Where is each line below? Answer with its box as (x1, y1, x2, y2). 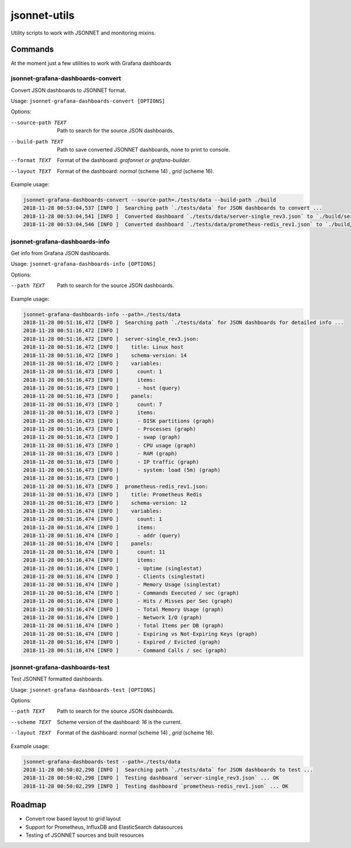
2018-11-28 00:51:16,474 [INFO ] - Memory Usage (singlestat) (23, 582, 221, 588)
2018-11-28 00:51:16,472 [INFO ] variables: (23, 360, 162, 367)
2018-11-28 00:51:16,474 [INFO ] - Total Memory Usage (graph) (23, 606, 224, 613)
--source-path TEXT (11, 119, 67, 126)
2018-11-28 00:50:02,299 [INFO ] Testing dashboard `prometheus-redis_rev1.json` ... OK (23, 782, 289, 789)
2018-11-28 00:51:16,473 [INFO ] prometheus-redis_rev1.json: (23, 483, 209, 490)
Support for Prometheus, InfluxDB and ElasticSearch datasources (25, 823, 184, 830)
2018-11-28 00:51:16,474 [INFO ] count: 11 (23, 548, 166, 555)
